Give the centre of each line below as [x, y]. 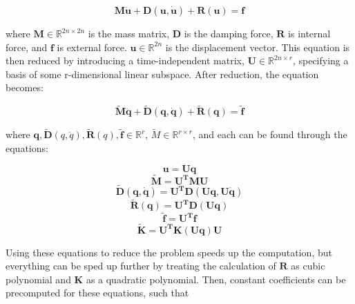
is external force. [92, 47]
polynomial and [38, 279]
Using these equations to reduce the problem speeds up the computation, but [169, 252]
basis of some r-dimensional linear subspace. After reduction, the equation [162, 74]
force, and [27, 47]
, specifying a [320, 60]
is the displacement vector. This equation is [258, 47]
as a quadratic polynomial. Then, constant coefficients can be [216, 279]
